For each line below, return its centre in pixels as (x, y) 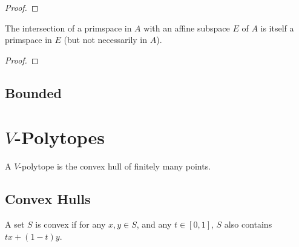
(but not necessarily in (106, 40)
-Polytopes (60, 137)
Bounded (33, 92)
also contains (248, 224)
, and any (154, 224)
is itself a (277, 28)
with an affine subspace (187, 28)
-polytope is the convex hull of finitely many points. (115, 166)
